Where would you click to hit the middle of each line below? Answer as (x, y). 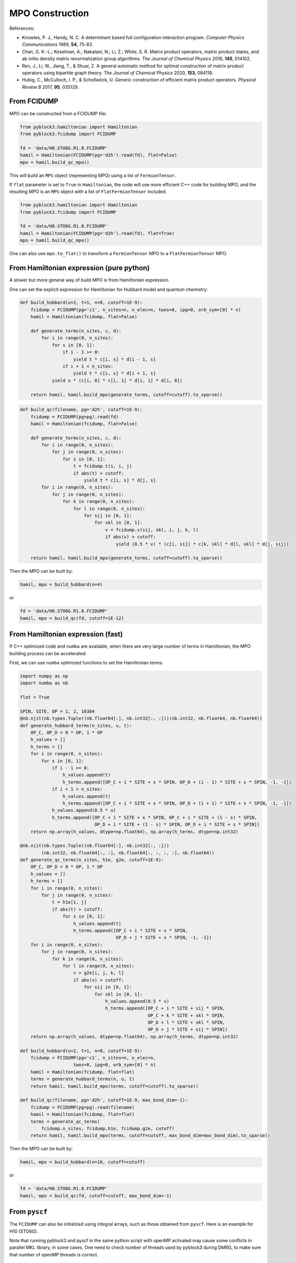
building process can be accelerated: (48, 653)
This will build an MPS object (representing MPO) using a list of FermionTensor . (93, 175)
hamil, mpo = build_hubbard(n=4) (61, 585)
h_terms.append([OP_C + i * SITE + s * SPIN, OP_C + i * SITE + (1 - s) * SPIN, (154, 817)
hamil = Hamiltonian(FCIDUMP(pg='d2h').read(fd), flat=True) (97, 233)
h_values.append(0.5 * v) (137, 1001)
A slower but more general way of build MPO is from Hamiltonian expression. (89, 280)
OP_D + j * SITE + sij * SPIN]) (188, 1030)
